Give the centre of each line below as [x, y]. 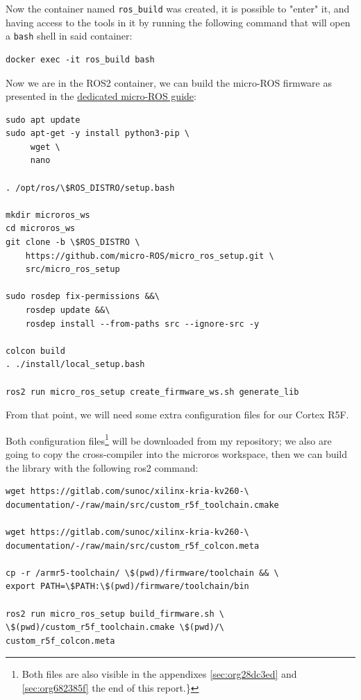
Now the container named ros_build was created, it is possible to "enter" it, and [178, 8]
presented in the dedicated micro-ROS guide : [101, 96]
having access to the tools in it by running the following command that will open [178, 22]
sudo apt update [43, 120]
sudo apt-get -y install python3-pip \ [98, 134]
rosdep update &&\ [68, 310]
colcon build [35, 351]
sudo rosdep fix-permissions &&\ [83, 297]
